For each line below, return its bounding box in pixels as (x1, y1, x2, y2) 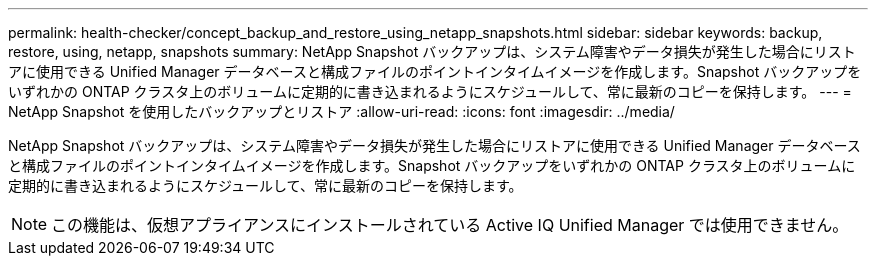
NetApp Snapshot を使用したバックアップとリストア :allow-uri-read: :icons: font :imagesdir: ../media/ (8, 103, 675, 120)
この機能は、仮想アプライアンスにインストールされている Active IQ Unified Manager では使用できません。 (51, 215, 849, 235)
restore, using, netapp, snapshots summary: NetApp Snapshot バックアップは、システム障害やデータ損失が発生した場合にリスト (8, 43, 856, 60)
